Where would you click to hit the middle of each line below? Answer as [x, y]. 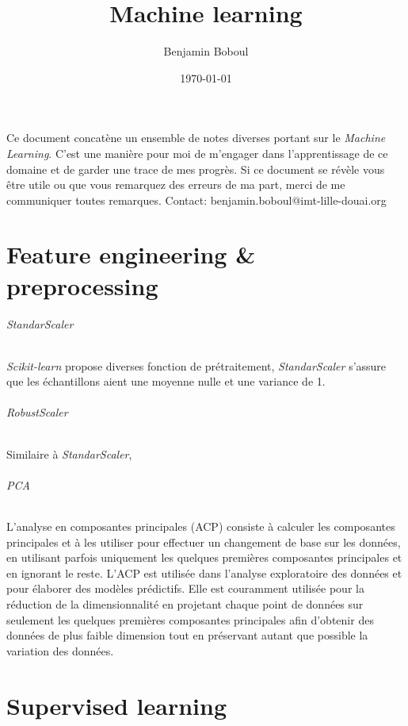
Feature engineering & [131, 254]
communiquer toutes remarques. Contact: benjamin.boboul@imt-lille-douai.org [196, 200]
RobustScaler [37, 412]
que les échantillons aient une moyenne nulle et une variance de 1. [166, 381]
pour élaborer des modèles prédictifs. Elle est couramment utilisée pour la [185, 588]
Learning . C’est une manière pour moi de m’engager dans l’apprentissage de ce [197, 153]
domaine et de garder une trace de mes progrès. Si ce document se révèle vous [196, 169]
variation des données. [60, 650]
